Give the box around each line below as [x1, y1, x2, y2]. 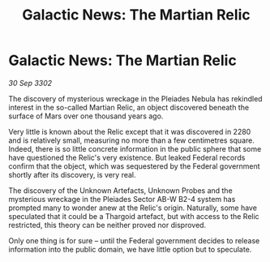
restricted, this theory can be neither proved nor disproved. [8, 220, 207, 230]
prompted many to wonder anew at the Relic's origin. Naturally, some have [8, 203, 258, 213]
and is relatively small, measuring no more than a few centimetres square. [8, 135, 255, 145]
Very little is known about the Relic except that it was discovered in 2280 [8, 127, 251, 136]
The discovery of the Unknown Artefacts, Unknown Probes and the [8, 185, 233, 195]
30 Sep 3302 [8, 78, 53, 88]
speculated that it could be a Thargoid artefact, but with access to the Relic [8, 211, 259, 221]
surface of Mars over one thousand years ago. [8, 111, 164, 121]
